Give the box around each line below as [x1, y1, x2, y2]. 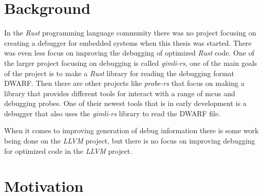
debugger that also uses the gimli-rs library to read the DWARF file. [4, 108, 221, 118]
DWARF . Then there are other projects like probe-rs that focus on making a [4, 78, 245, 88]
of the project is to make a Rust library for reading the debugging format [4, 67, 235, 78]
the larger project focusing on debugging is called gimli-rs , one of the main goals [4, 57, 257, 68]
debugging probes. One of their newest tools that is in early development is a [4, 98, 247, 109]
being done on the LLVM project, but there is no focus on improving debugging [4, 135, 255, 146]
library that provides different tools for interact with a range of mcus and [4, 87, 235, 98]
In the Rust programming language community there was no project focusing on [4, 27, 256, 38]
